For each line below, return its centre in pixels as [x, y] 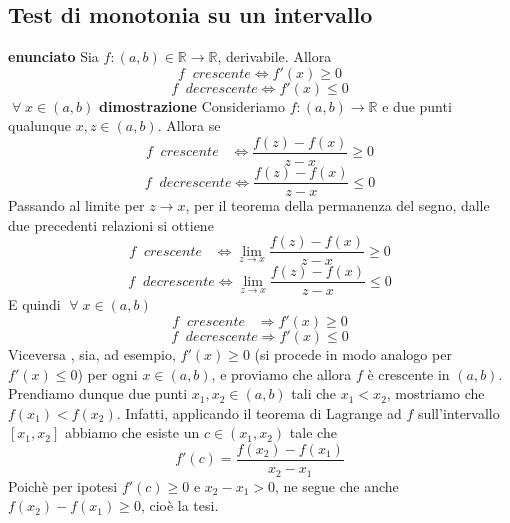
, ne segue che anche [337, 485]
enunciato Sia [53, 56]
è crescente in [408, 373]
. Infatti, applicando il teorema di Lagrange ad [259, 412]
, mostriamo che [435, 393]
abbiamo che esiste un [132, 432]
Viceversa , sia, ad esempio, [92, 354]
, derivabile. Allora [274, 56]
